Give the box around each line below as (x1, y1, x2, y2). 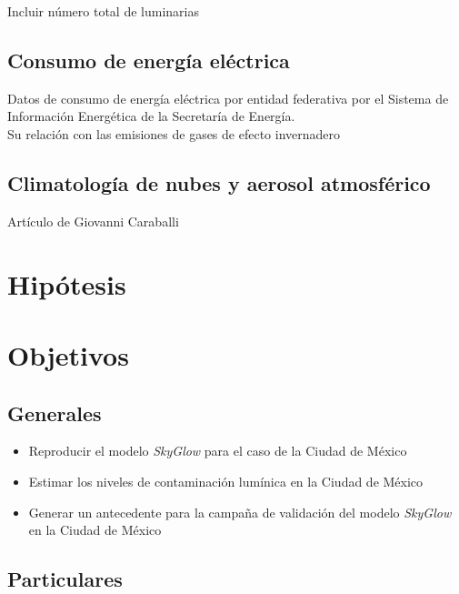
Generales (7, 398, 102, 427)
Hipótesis (7, 265, 126, 302)
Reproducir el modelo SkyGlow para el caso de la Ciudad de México (28, 441, 407, 460)
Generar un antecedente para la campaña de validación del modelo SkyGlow (28, 502, 452, 521)
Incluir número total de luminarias (7, 2, 199, 20)
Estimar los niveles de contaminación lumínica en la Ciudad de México (28, 471, 424, 490)
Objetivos (7, 336, 129, 373)
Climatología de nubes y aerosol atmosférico (7, 168, 431, 196)
